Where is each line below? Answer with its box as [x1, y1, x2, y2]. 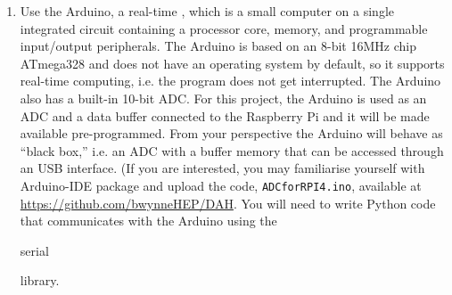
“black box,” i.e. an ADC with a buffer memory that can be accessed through [20, 141, 444, 160]
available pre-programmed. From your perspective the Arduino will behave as [20, 124, 443, 143]
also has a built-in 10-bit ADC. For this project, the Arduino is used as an [20, 88, 427, 107]
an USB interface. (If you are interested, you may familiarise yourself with [20, 159, 425, 177]
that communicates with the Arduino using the [20, 211, 277, 230]
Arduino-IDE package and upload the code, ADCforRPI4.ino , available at [20, 176, 422, 194]
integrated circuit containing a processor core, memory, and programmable [20, 19, 428, 37]
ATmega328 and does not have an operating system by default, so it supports [20, 53, 445, 72]
